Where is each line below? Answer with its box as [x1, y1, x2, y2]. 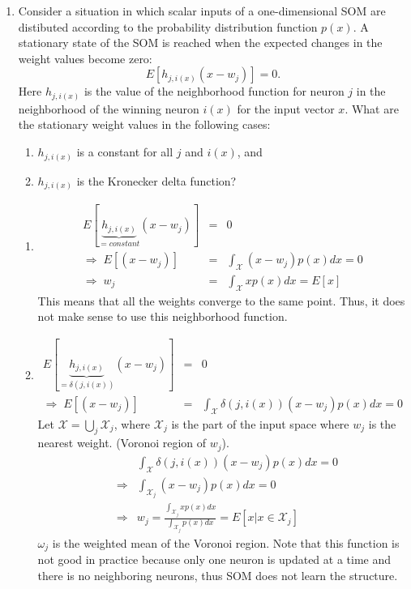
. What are [345, 100, 399, 117]
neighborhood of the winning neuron [18, 100, 199, 117]
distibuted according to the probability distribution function [18, 18, 318, 35]
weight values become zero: [18, 49, 152, 66]
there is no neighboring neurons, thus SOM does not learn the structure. [37, 567, 398, 583]
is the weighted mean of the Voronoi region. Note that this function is [52, 534, 400, 551]
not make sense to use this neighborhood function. [37, 308, 288, 325]
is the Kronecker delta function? [76, 172, 237, 189]
